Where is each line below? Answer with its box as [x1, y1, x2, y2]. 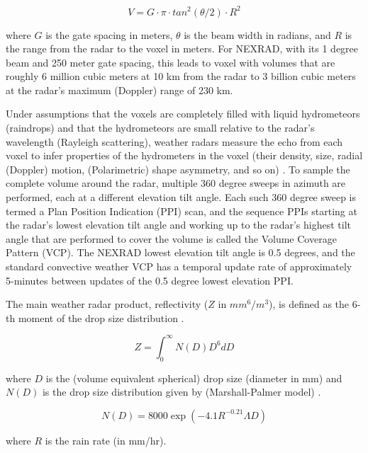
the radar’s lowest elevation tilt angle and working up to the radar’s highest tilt [6, 217, 352, 232]
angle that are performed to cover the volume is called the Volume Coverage [6, 231, 337, 246]
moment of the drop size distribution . [18, 310, 184, 325]
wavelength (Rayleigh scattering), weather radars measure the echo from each [6, 134, 343, 149]
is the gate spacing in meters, [45, 27, 173, 42]
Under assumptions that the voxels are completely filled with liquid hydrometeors [6, 106, 360, 121]
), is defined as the [269, 297, 350, 311]
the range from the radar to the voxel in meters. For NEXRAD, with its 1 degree [6, 41, 359, 56]
